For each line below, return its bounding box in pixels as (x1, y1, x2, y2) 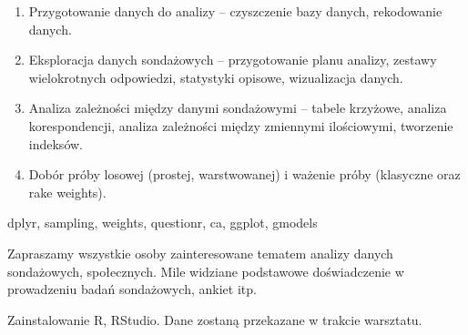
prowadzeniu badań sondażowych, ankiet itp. (7, 279, 257, 299)
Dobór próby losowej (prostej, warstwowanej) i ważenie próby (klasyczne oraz (28, 165, 461, 184)
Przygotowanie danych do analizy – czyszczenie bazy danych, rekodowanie (28, 2, 443, 20)
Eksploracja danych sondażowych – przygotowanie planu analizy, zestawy (28, 50, 437, 69)
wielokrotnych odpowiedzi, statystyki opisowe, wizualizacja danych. (28, 67, 403, 86)
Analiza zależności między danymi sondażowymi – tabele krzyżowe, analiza (28, 98, 447, 117)
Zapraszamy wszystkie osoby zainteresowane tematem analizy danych (7, 243, 393, 262)
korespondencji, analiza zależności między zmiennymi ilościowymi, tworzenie (28, 116, 453, 135)
